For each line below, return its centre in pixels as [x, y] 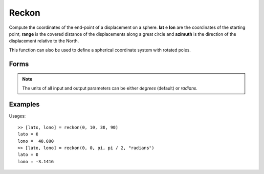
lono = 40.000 [36, 141]
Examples [24, 104]
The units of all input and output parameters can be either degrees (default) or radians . [110, 88]
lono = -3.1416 [36, 162]
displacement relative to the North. [44, 41]
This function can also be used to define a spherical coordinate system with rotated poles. [100, 50]
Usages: [17, 116]
